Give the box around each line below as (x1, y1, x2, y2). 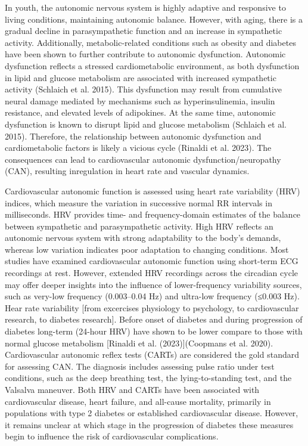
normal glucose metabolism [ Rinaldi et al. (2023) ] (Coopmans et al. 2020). (5, 336, 273, 349)
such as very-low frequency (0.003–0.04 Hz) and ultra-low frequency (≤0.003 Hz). (5, 290, 300, 302)
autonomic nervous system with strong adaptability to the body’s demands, (5, 231, 281, 244)
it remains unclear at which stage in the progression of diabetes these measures (5, 418, 294, 430)
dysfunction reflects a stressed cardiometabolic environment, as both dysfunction (5, 59, 300, 72)
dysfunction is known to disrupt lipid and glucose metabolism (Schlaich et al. (5, 117, 287, 130)
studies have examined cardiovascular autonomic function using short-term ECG (5, 255, 298, 267)
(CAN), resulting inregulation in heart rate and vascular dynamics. (5, 165, 250, 177)
